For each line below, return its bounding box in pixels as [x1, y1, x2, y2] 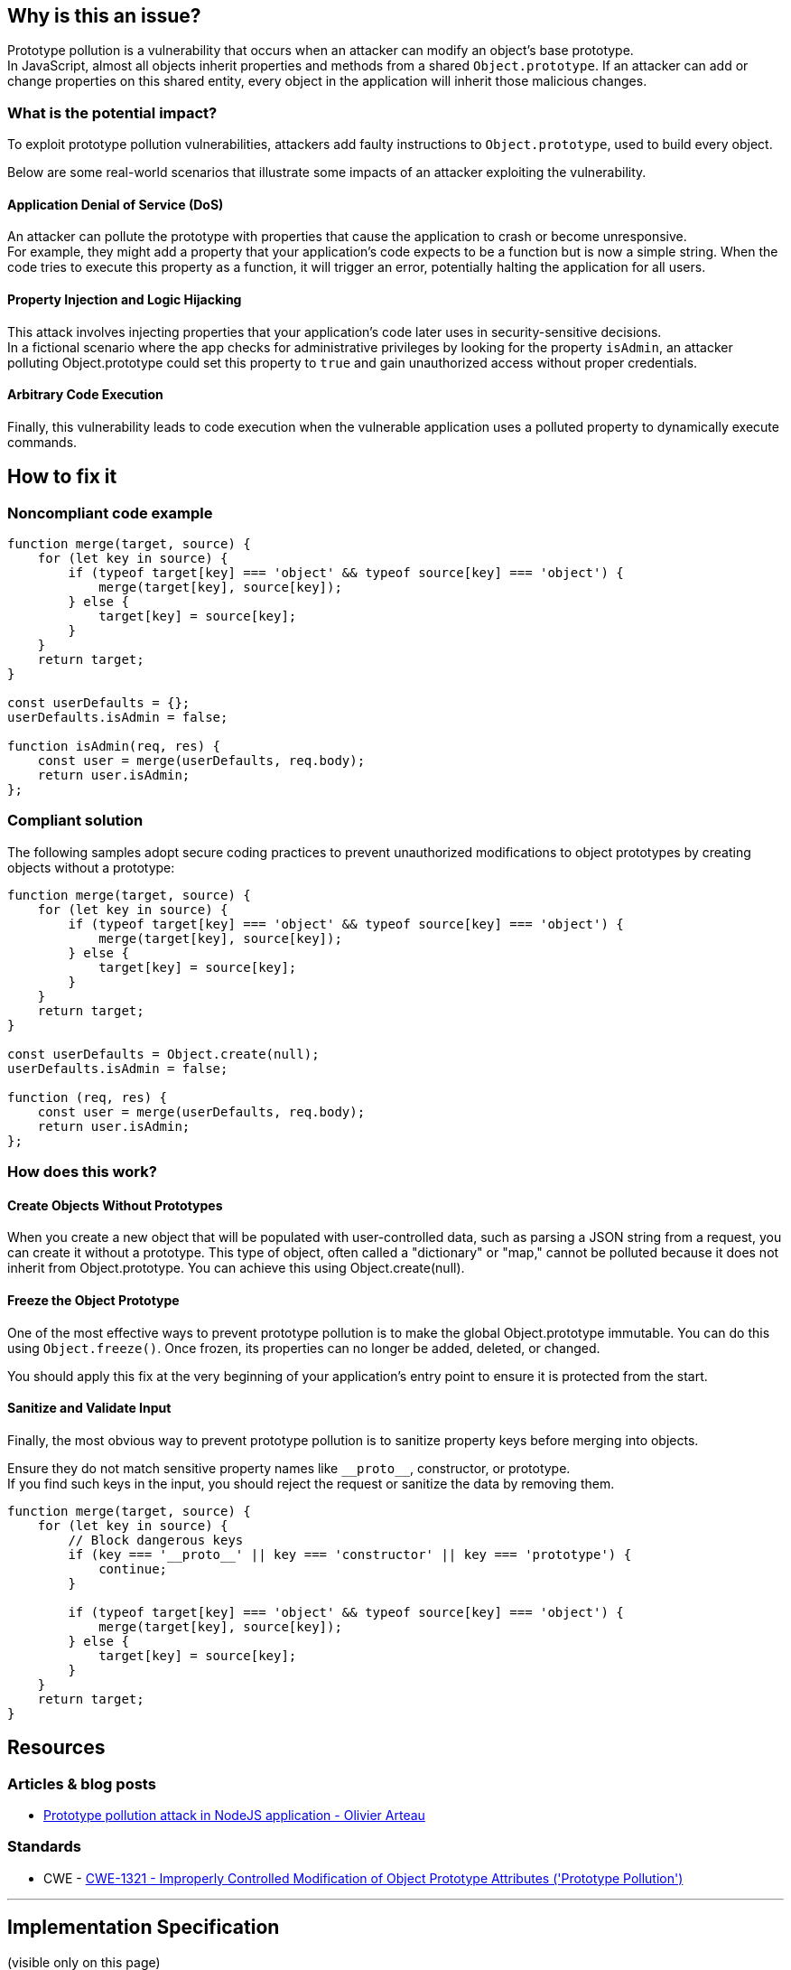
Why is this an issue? [7, 5, 201, 27]
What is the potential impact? [7, 103, 218, 122]
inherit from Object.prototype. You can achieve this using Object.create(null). [7, 1260, 465, 1276]
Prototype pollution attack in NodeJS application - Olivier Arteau [43, 1807, 425, 1824]
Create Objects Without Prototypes [7, 1197, 223, 1213]
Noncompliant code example [7, 503, 213, 522]
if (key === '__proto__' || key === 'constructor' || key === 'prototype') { [68, 1546, 632, 1562]
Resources [7, 1736, 106, 1760]
